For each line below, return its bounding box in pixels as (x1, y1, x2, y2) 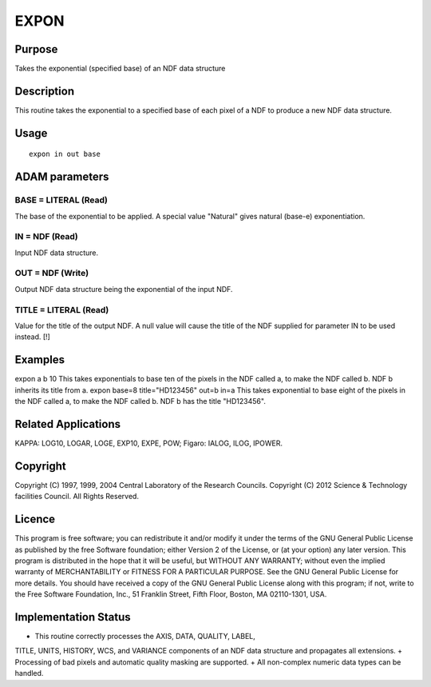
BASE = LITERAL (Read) (14, 194, 108, 206)
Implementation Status (14, 610, 131, 624)
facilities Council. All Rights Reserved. (14, 492, 140, 501)
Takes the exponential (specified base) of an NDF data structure (14, 64, 226, 74)
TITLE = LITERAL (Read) (14, 304, 109, 315)
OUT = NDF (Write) (14, 268, 89, 279)
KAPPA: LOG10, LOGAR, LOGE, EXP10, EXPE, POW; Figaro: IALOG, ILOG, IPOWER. (14, 438, 283, 448)
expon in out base (29, 150, 101, 159)
